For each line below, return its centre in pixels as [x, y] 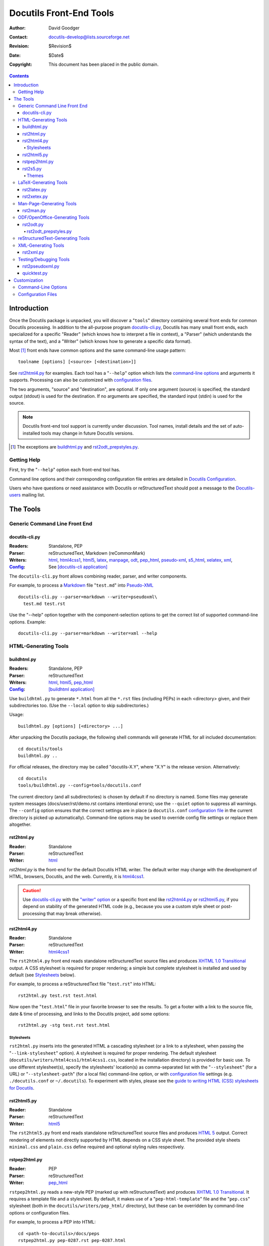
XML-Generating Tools [41, 245]
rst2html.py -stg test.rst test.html [64, 1025]
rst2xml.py [33, 252]
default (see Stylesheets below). [42, 975]
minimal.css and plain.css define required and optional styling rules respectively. [97, 1147]
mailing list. [33, 495]
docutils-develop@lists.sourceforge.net [89, 37]
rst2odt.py [33, 224]
